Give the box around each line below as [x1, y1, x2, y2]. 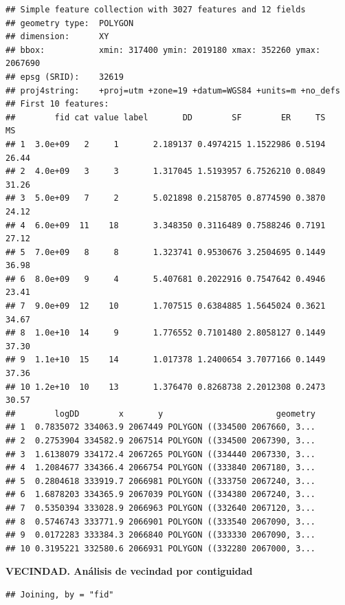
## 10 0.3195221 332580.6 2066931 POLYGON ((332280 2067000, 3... [5, 543, 316, 553]
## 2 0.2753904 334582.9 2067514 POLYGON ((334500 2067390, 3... [5, 436, 316, 445]
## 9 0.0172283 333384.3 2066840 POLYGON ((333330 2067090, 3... [5, 530, 316, 540]
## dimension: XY [5, 32, 109, 42]
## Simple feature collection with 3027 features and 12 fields [5, 5, 306, 14]
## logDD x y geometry [5, 408, 316, 419]
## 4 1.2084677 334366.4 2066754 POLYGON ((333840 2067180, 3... [5, 463, 316, 473]
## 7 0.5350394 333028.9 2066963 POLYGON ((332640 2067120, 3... [5, 503, 316, 513]
